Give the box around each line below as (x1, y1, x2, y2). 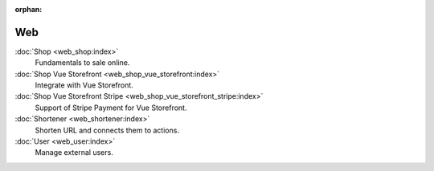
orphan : (14, 5, 43, 14)
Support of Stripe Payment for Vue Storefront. (35, 103, 187, 112)
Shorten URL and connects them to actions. (35, 125, 180, 135)
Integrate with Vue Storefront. (35, 80, 134, 90)
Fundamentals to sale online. (35, 58, 130, 67)
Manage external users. (35, 148, 114, 157)
